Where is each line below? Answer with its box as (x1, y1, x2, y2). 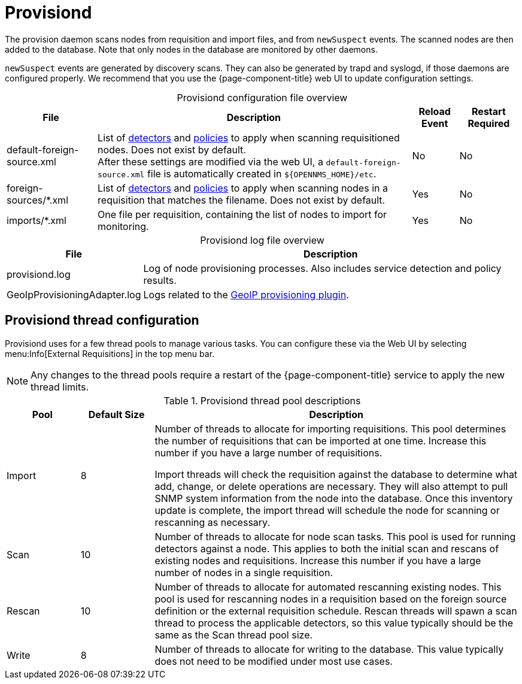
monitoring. (98, 220, 149, 232)
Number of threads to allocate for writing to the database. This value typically (154, 643, 504, 655)
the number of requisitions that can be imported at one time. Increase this (154, 434, 487, 447)
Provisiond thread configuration (5, 313, 199, 328)
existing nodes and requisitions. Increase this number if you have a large (154, 554, 481, 567)
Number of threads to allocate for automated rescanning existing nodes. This (154, 580, 502, 593)
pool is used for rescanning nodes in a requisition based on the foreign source (154, 592, 507, 605)
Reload (418, 105, 451, 117)
